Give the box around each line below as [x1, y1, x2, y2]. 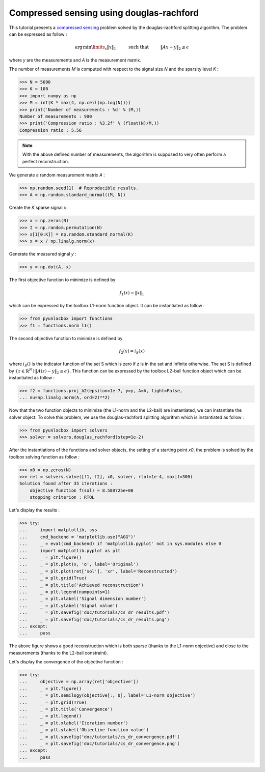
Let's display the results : [9, 507, 60, 513]
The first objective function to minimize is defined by [9, 277, 116, 283]
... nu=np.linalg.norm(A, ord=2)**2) [19, 395, 110, 400]
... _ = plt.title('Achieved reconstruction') [19, 582, 144, 588]
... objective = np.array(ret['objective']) [19, 679, 139, 685]
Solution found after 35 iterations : [19, 481, 113, 486]
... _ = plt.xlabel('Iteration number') [19, 720, 129, 726]
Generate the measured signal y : [9, 251, 77, 257]
